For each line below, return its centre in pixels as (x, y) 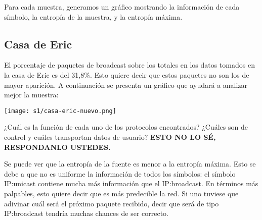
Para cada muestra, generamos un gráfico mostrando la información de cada (122, 7)
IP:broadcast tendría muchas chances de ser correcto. (86, 213)
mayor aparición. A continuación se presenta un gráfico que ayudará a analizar (126, 85)
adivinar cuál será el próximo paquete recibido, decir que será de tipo (112, 203)
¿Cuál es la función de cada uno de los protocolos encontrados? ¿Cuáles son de (126, 127)
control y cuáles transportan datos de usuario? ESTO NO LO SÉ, (110, 137)
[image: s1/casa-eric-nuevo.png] (60, 111)
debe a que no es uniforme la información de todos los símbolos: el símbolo (120, 173)
